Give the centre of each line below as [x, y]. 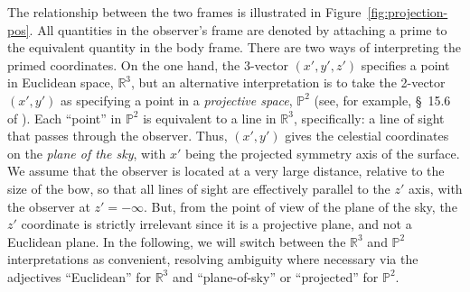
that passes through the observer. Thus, [117, 136]
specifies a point [405, 64]
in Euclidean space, [61, 82]
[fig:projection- [408, 12]
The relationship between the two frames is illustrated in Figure [184, 12]
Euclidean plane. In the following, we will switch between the [177, 241]
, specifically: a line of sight [369, 118]
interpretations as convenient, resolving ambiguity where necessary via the [213, 259]
